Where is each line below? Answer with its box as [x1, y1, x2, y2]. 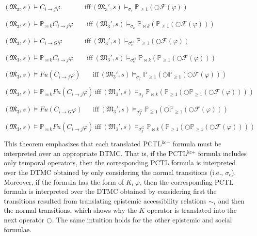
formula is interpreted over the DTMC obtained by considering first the [4, 186, 217, 196]
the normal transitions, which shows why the [4, 205, 137, 215]
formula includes [198, 148, 247, 158]
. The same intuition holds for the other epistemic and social [52, 214, 232, 224]
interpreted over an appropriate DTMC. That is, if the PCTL [4, 148, 187, 158]
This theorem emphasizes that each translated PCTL [4, 139, 162, 149]
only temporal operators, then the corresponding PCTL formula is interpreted [4, 157, 236, 168]
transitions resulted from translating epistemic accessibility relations [4, 195, 207, 205]
